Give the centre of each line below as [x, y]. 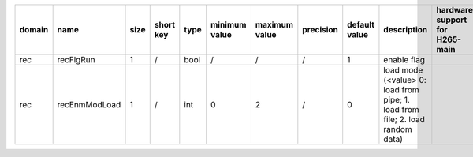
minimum [228, 25]
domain [34, 30]
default [361, 25]
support [452, 20]
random [398, 129]
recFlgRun [76, 60]
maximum [274, 25]
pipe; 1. [397, 100]
